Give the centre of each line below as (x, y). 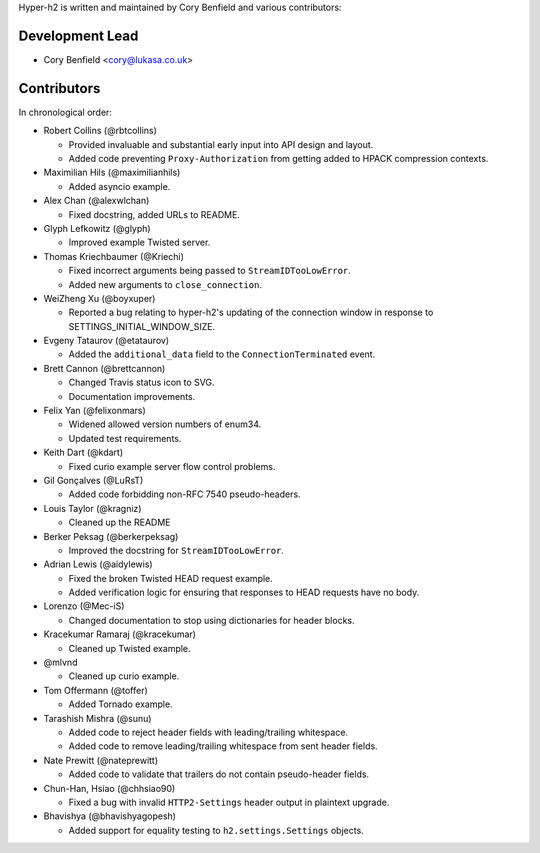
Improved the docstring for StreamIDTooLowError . (176, 550)
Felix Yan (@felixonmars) (95, 411)
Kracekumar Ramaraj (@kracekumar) (120, 634)
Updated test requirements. (125, 438)
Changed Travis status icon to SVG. (141, 382)
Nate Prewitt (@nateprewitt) (101, 760)
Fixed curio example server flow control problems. (172, 466)
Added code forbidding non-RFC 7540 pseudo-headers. (184, 494)
